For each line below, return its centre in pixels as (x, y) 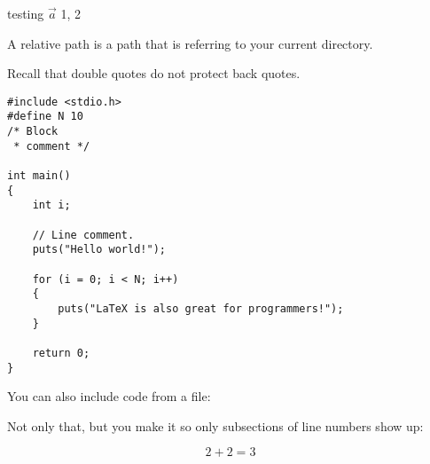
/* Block (33, 132)
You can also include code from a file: (109, 396)
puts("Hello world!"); (99, 250)
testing (26, 13)
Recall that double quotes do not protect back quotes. (154, 73)
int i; (51, 205)
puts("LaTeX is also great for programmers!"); (201, 308)
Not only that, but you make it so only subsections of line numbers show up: (215, 425)
